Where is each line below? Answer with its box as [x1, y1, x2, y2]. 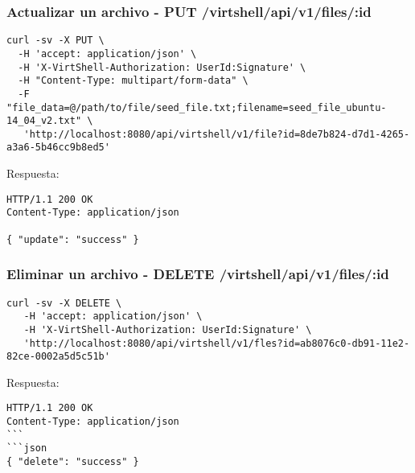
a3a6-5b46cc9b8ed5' [6, 142, 110, 154]
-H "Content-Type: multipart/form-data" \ [18, 75, 249, 87]
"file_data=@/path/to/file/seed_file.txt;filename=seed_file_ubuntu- [6, 101, 387, 113]
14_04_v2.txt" [6, 115, 82, 127]
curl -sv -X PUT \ [6, 35, 105, 47]
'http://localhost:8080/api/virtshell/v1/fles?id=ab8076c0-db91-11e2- [23, 337, 410, 349]
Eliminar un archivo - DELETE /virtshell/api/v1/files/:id [6, 264, 389, 284]
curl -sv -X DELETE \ [6, 297, 122, 309]
